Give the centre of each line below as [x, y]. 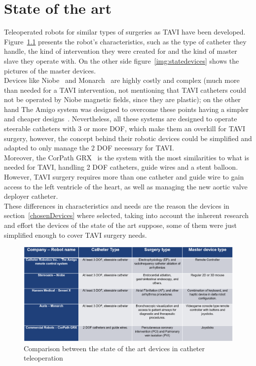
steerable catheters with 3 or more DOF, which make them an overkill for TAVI [125, 128]
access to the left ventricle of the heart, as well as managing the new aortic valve [126, 186]
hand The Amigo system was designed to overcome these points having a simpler [126, 109]
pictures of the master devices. [50, 70]
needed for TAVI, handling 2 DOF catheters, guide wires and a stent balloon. [121, 167]
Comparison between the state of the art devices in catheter [114, 348]
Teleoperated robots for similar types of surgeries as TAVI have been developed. [125, 32]
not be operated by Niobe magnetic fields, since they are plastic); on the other [122, 99]
